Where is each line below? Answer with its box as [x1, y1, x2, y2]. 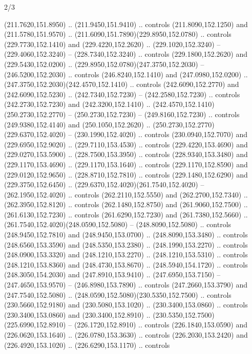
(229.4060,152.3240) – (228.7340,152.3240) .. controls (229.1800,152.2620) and [4, 49, 247, 59]
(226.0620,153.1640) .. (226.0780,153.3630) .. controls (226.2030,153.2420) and [4, 329, 248, 340]
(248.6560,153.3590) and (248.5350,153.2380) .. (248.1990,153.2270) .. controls [4, 239, 248, 250]
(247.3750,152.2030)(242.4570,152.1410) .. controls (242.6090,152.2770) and [4, 79, 239, 90]
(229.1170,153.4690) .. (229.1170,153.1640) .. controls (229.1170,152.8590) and [4, 159, 248, 169]
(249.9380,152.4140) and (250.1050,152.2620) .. [4, 119, 151, 129]
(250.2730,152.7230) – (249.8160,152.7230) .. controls [74, 108, 240, 119]
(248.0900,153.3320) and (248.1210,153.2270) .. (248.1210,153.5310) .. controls [4, 249, 248, 260]
